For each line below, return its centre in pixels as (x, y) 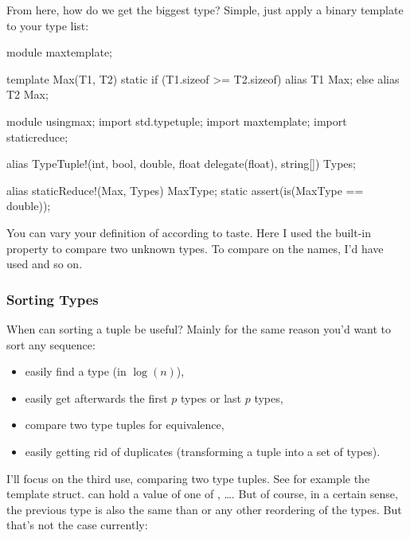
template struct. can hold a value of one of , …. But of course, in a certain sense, (202, 494)
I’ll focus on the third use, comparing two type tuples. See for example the (188, 478)
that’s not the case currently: (77, 525)
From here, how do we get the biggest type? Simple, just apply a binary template (205, 10)
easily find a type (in (76, 371)
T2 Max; (27, 94)
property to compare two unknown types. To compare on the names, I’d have (195, 248)
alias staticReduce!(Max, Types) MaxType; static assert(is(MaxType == (185, 190)
